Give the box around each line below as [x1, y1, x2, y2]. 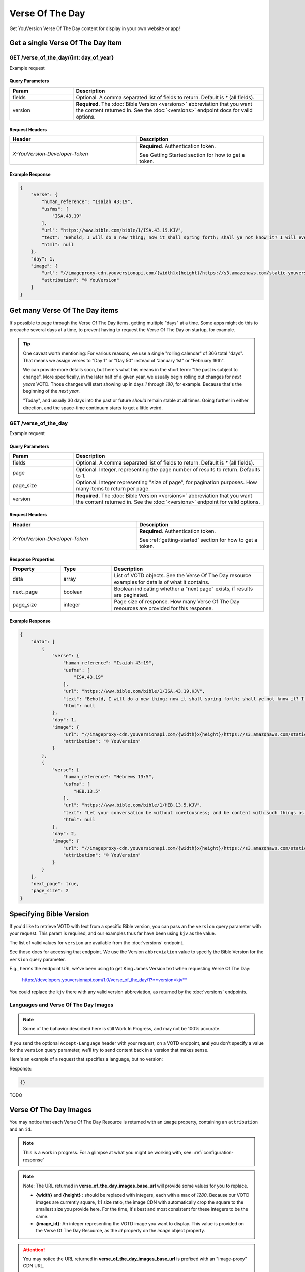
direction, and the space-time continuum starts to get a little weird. [23, 404, 163, 411]
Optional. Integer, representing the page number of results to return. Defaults [76, 466, 260, 473]
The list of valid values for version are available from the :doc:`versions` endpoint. [9, 939, 184, 946]
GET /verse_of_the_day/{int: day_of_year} [9, 54, 114, 61]
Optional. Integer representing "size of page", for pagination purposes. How [76, 479, 257, 486]
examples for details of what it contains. [114, 579, 210, 586]
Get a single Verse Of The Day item [9, 39, 122, 47]
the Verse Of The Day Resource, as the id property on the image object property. [36, 1228, 205, 1234]
